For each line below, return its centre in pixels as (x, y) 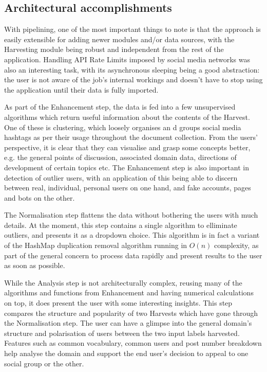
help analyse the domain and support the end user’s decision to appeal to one (126, 353)
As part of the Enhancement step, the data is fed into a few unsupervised (120, 107)
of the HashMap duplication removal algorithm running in (96, 245)
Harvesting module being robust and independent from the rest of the (114, 49)
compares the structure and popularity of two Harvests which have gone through (131, 313)
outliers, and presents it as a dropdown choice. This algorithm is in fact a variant (132, 235)
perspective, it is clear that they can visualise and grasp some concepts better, (127, 147)
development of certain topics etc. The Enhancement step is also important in (127, 167)
